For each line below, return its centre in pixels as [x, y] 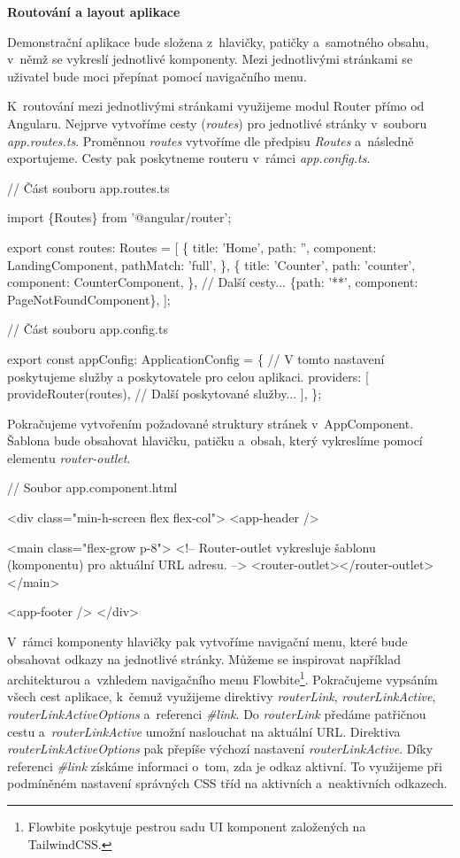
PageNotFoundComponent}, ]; [89, 299]
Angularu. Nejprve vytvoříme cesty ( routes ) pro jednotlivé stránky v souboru [217, 123]
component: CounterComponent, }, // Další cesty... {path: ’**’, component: [213, 282]
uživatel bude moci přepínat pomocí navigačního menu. [157, 76]
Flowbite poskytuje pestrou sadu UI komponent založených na [197, 827]
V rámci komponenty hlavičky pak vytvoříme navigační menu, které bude [207, 642]
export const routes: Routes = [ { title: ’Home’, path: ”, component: [192, 247]
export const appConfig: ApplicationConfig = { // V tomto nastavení [196, 358]
